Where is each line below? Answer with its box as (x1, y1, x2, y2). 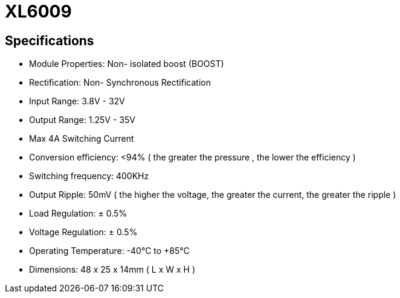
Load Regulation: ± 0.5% (29, 208, 127, 219)
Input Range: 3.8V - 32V (29, 96, 125, 107)
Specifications (5, 33, 94, 48)
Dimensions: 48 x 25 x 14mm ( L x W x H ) (29, 264, 196, 275)
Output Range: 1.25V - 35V (29, 115, 135, 125)
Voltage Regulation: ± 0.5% (29, 227, 138, 238)
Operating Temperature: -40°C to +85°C (29, 246, 190, 256)
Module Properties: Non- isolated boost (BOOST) (29, 59, 224, 69)
